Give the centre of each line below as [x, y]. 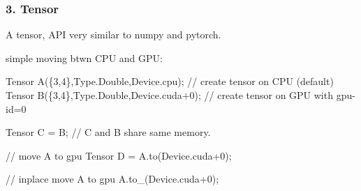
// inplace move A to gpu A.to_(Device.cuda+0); [112, 179]
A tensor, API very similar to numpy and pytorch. [113, 35]
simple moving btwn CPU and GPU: [84, 58]
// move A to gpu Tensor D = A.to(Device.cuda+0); [119, 155]
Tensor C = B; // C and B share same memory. [108, 132]
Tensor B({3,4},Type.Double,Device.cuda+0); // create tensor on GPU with [169, 95]
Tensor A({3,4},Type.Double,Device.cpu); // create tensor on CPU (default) [170, 81]
